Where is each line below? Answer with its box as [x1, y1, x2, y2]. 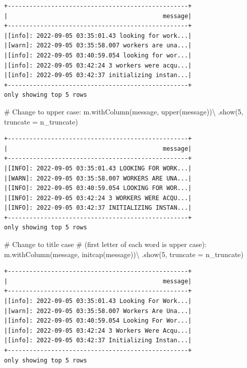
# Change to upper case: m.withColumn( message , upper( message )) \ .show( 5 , [4, 106, 243, 116]
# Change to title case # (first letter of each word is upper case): [4, 239, 207, 250]
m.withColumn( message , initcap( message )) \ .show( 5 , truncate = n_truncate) [4, 249, 243, 259]
